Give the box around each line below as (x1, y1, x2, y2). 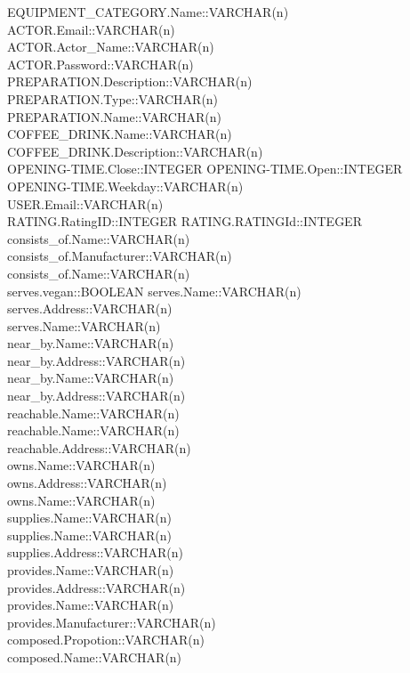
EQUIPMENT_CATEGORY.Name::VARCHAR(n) (7, 3, 289, 20)
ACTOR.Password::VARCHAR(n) (7, 54, 194, 73)
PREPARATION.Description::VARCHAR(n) (7, 72, 253, 91)
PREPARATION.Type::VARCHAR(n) (7, 89, 219, 108)
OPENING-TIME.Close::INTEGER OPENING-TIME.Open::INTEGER (7, 159, 403, 178)
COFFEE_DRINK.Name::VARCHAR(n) (7, 125, 232, 143)
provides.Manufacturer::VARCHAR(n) (7, 612, 216, 631)
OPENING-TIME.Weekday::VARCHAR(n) (7, 176, 244, 195)
